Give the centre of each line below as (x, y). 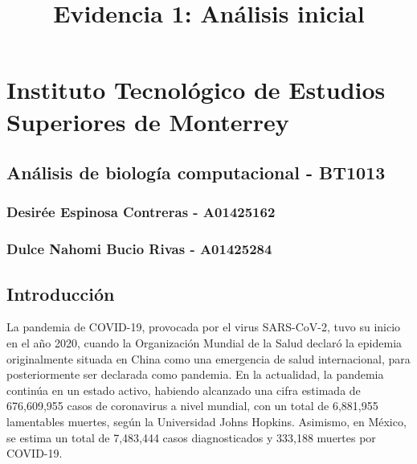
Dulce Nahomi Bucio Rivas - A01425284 (139, 249)
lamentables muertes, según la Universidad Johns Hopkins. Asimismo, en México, (206, 421)
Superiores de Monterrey (148, 121)
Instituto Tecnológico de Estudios (196, 90)
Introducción (61, 293)
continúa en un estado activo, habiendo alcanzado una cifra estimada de (184, 390)
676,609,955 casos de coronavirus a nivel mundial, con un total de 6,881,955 (192, 406)
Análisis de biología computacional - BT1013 (196, 172)
